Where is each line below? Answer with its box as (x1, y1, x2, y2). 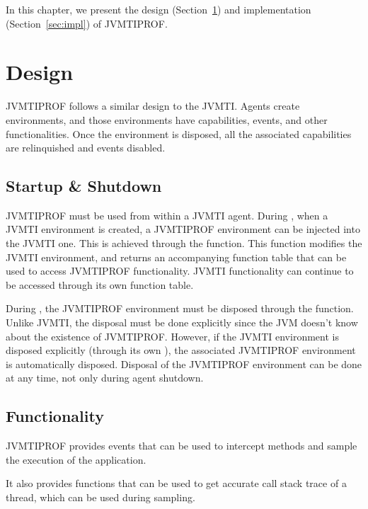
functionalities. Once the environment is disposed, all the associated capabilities (6, 126, 352, 141)
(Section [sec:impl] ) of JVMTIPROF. (6, 16, 168, 30)
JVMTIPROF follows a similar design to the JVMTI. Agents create (6, 98, 300, 113)
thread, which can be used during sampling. (6, 490, 195, 504)
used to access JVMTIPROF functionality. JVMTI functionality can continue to (6, 263, 354, 278)
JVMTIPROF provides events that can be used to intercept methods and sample (6, 438, 357, 453)
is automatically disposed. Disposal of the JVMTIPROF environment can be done (6, 356, 362, 371)
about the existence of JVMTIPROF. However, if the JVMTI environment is (6, 328, 339, 343)
